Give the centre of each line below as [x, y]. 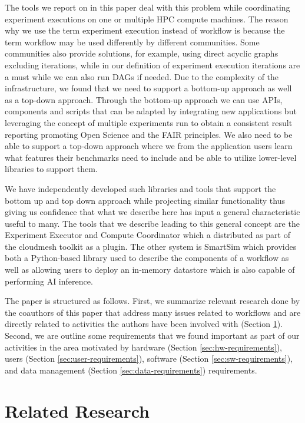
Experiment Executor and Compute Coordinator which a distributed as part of [148, 235]
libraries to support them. [51, 169]
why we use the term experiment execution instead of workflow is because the [145, 30]
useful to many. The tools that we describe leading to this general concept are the [152, 223]
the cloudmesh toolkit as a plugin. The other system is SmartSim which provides [151, 246]
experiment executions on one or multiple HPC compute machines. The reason [147, 19]
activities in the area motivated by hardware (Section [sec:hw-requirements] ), [143, 347]
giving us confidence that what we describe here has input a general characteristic [152, 212]
